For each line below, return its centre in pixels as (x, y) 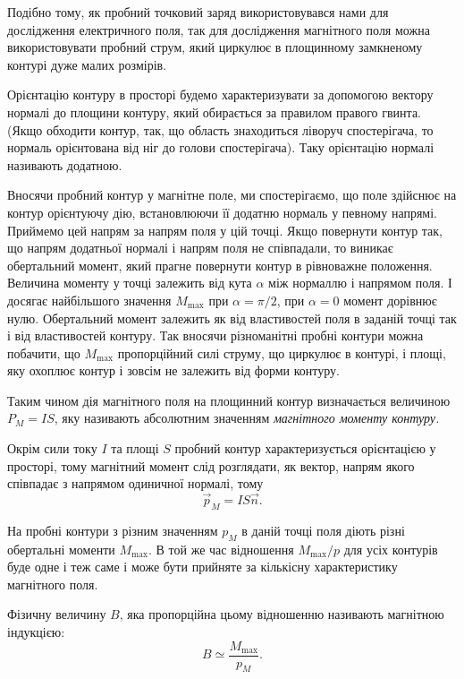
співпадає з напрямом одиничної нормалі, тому (135, 483)
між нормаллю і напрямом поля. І (360, 283)
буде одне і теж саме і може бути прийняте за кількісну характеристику (202, 567)
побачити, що (44, 352)
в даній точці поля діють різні (323, 530)
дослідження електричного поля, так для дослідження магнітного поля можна (219, 29)
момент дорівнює (390, 300)
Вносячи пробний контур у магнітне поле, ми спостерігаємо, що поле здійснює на (232, 195)
